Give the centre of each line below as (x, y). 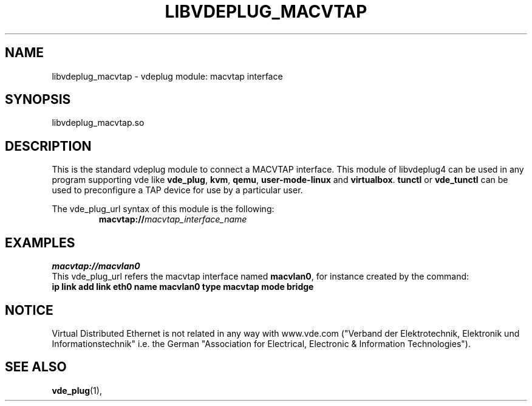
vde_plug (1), (77, 390)
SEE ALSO (36, 367)
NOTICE (29, 310)
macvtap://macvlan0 (96, 266)
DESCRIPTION (48, 146)
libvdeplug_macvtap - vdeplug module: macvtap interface (167, 76)
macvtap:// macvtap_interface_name (173, 219)
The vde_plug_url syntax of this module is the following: (163, 209)
